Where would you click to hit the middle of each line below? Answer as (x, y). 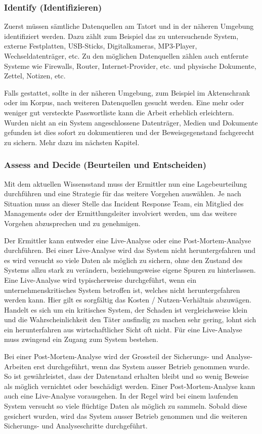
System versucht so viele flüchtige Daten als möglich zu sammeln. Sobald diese (126, 406)
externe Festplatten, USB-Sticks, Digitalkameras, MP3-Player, (101, 46)
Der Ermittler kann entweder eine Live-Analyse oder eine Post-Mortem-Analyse (128, 240)
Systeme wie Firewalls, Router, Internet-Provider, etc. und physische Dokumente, (130, 66)
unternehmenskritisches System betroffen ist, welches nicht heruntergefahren (122, 290)
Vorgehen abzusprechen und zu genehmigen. (72, 223)
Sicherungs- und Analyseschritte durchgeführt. (76, 426)
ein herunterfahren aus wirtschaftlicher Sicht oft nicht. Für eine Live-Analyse (123, 329)
